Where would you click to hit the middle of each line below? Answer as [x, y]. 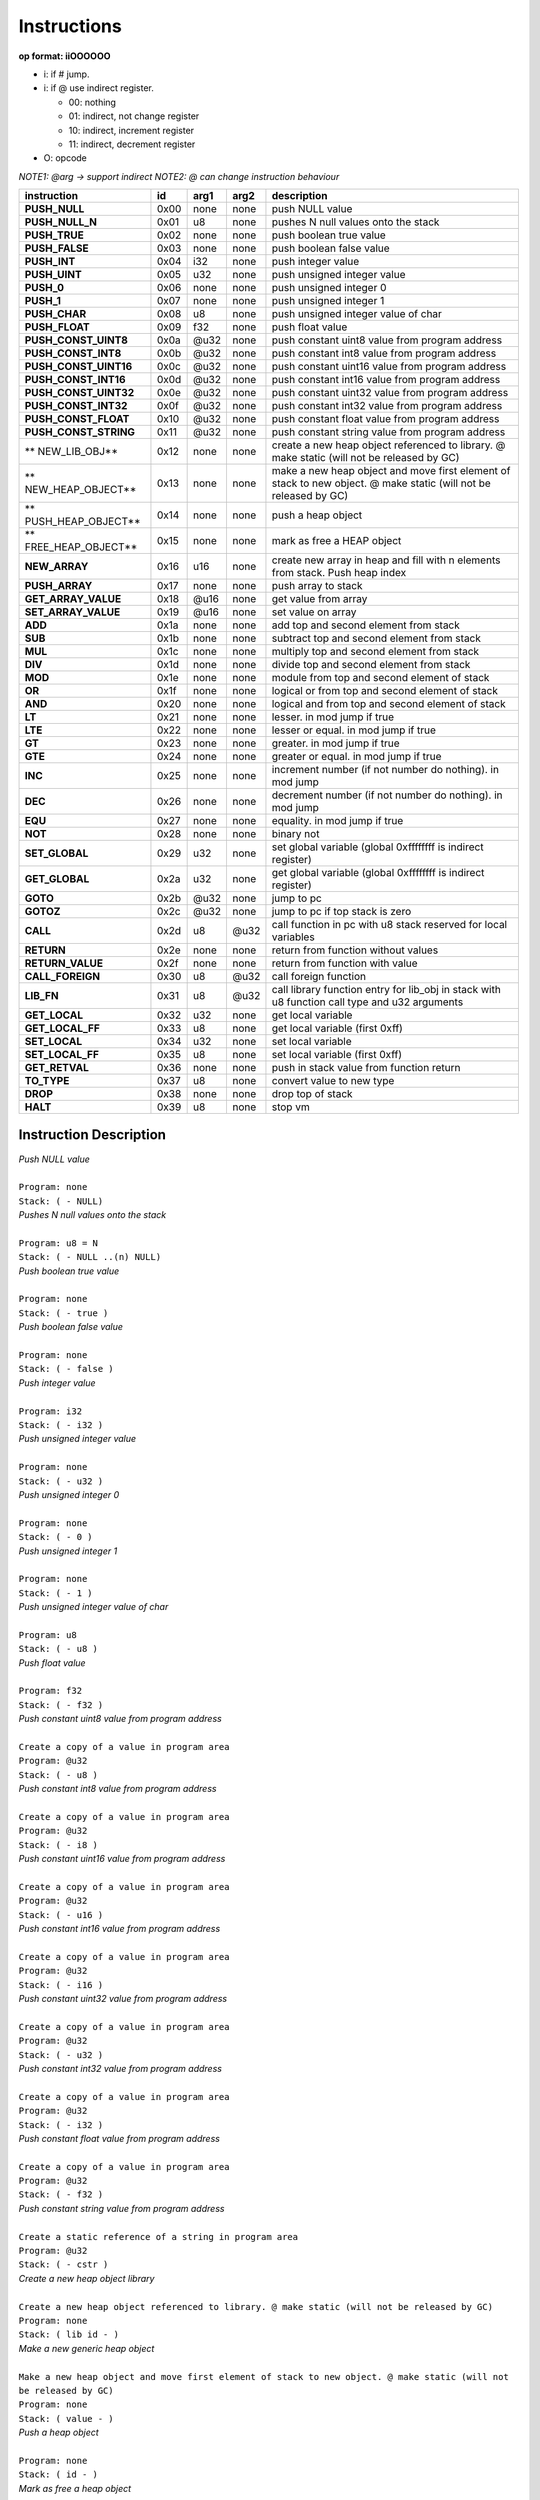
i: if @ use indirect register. [99, 88]
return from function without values [355, 950]
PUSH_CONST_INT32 [76, 406]
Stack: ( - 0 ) [56, 1537]
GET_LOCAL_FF [62, 1028]
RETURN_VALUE [64, 963]
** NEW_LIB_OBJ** [71, 452]
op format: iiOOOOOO [64, 56]
